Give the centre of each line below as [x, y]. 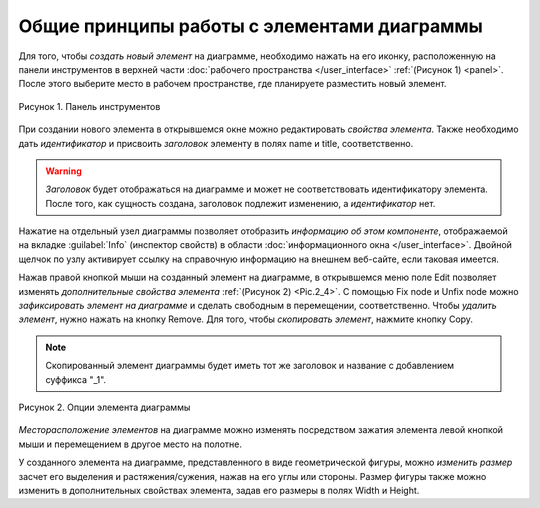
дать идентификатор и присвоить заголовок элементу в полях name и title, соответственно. [216, 143]
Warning [63, 171]
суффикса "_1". [76, 379]
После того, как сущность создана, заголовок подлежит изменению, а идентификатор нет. [240, 203]
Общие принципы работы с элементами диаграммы [251, 26]
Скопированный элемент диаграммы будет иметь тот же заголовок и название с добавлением [250, 366]
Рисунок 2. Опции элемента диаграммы [104, 407]
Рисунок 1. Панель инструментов [89, 106]
